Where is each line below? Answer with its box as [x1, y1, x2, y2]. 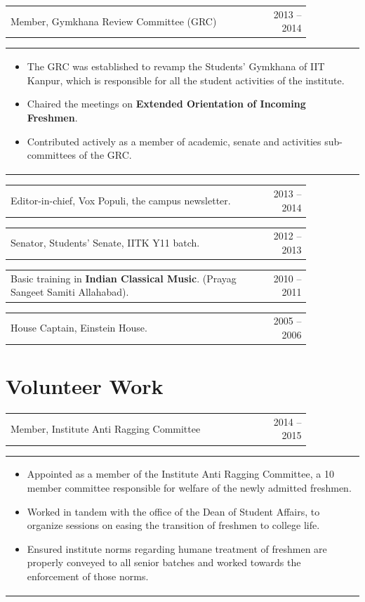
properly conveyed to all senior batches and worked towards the [27, 555, 301, 570]
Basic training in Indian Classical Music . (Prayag [11, 270, 237, 285]
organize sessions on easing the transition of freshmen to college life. [27, 518, 320, 532]
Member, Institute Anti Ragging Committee [11, 421, 201, 436]
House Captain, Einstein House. [11, 320, 147, 335]
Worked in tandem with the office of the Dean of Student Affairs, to [27, 504, 320, 518]
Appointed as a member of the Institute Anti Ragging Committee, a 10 [27, 466, 334, 481]
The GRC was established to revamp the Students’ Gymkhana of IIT [27, 59, 325, 74]
